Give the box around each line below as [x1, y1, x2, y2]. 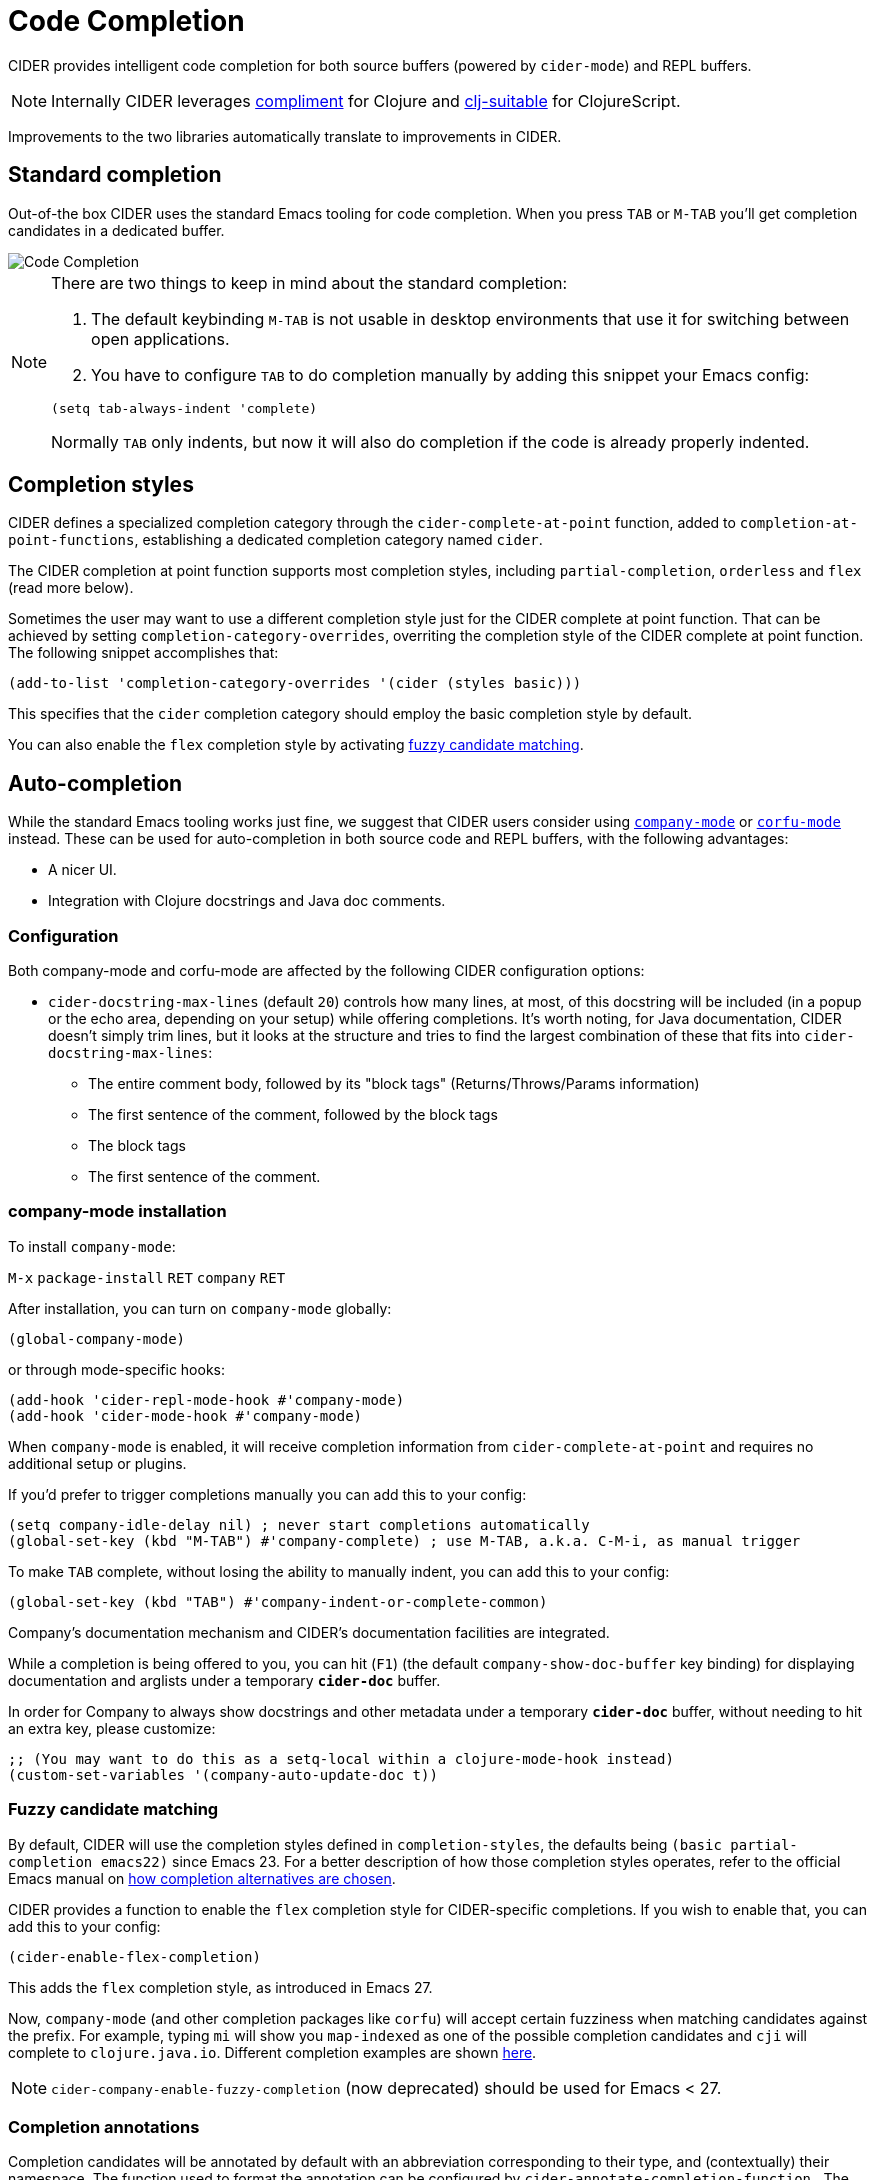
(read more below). [8, 579, 134, 597]
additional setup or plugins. [8, 1454, 187, 1472]
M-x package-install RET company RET [8, 1269, 286, 1286]
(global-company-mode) [8, 1330, 186, 1347]
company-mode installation [8, 1201, 227, 1222]
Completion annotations [8, 2116, 200, 2137]
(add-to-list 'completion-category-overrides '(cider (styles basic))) [8, 675, 582, 692]
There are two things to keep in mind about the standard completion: [51, 272, 568, 293]
